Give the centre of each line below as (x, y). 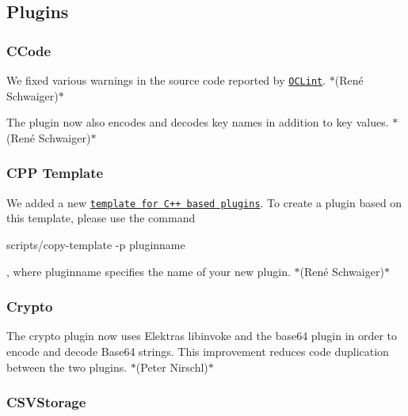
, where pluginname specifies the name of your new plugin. (149, 271)
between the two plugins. (67, 367)
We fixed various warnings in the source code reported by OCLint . (166, 80)
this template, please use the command (101, 218)
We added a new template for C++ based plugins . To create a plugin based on (204, 202)
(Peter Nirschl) (172, 367)
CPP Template (55, 173)
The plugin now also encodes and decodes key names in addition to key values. (198, 122)
